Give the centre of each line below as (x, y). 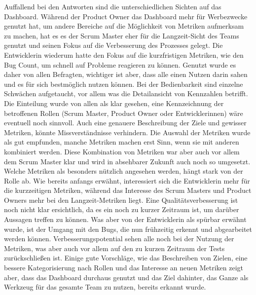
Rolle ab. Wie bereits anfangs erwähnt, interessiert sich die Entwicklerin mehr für (127, 180)
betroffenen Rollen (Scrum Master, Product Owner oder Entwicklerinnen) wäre (124, 113)
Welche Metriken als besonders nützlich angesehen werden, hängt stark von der (124, 171)
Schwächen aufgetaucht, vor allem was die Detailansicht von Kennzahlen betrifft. (126, 93)
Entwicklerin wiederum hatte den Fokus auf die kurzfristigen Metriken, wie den (124, 55)
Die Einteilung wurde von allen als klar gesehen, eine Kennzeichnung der (114, 103)
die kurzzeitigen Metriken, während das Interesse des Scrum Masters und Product (128, 190)
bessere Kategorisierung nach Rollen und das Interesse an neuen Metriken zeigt (124, 268)
